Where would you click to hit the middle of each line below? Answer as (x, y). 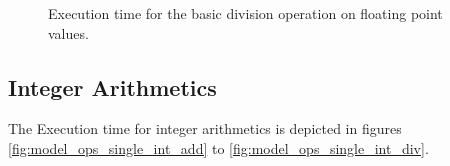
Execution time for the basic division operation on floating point (245, 13)
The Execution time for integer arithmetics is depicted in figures (205, 128)
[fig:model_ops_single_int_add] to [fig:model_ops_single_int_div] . (218, 147)
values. (68, 32)
